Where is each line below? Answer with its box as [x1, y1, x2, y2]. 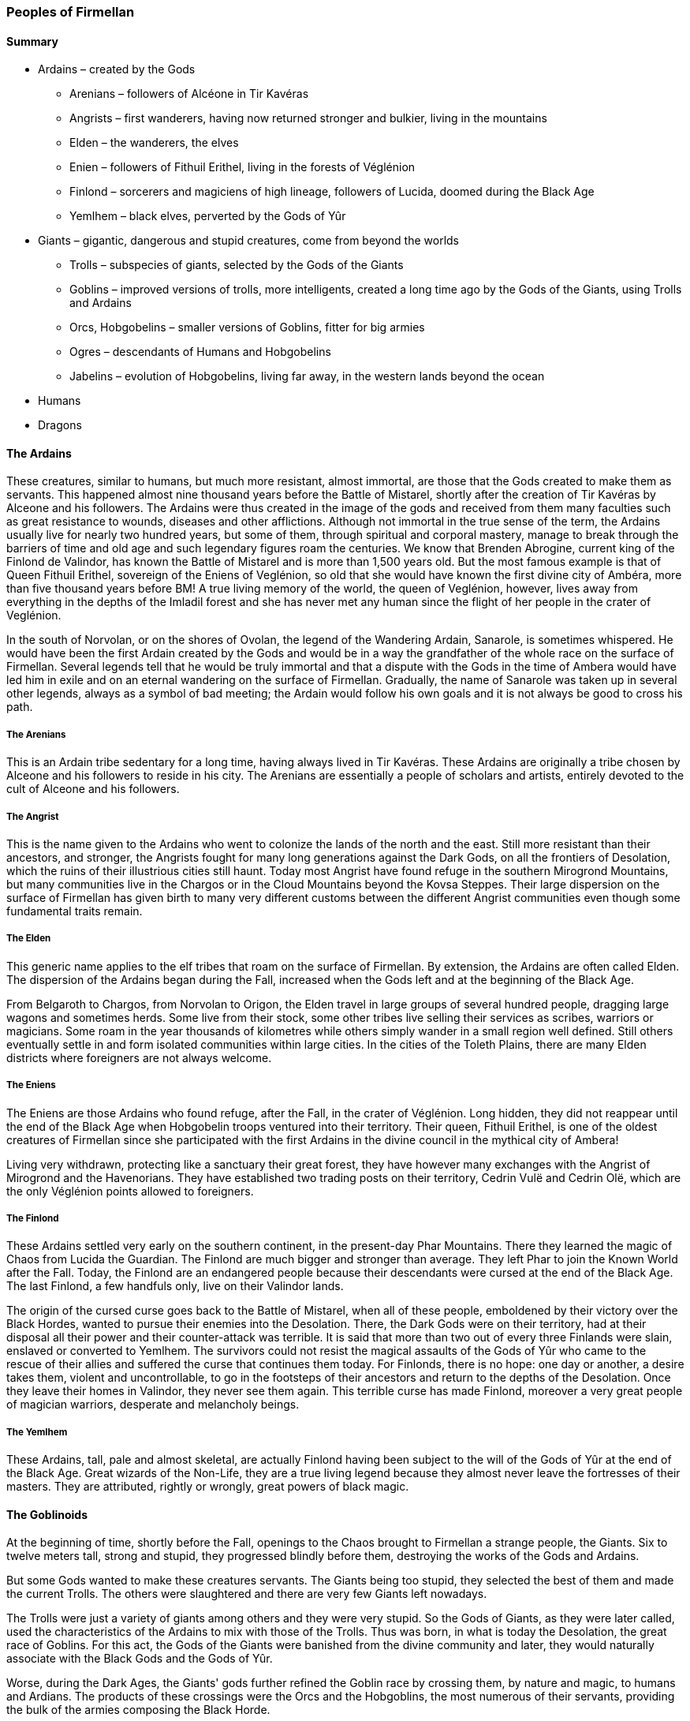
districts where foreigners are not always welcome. [6, 1050, 272, 1064]
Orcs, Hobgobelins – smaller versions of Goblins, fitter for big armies [69, 320, 425, 335]
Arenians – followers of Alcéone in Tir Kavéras [69, 87, 309, 101]
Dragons [38, 418, 82, 432]
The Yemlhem [6, 1426, 68, 1438]
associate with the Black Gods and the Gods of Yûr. [6, 1652, 273, 1666]
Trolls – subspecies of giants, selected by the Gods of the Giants [69, 258, 404, 272]
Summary [6, 34, 58, 48]
